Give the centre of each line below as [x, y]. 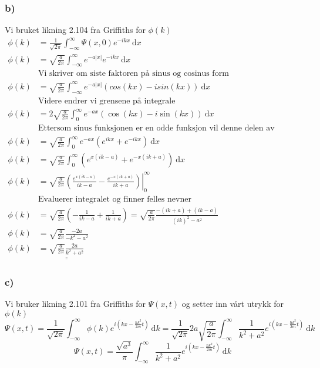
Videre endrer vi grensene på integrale [107, 101]
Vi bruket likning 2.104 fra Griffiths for [75, 30]
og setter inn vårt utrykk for [233, 304]
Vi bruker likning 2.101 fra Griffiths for [75, 304]
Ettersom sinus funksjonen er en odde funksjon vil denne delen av [156, 128]
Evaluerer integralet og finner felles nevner [114, 200]
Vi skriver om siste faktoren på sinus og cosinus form [133, 74]
